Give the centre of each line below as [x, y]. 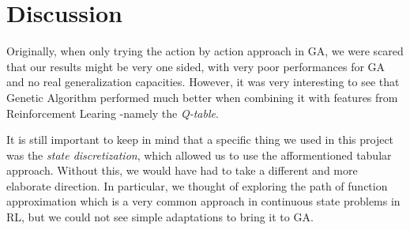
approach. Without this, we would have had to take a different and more [182, 170]
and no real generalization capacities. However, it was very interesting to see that [203, 82]
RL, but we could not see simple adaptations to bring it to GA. [160, 217]
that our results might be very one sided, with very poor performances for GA [196, 66]
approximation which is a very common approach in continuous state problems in [203, 201]
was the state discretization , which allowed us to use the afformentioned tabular [199, 155]
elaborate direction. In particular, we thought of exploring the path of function [197, 185]
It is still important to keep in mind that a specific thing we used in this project [200, 140]
